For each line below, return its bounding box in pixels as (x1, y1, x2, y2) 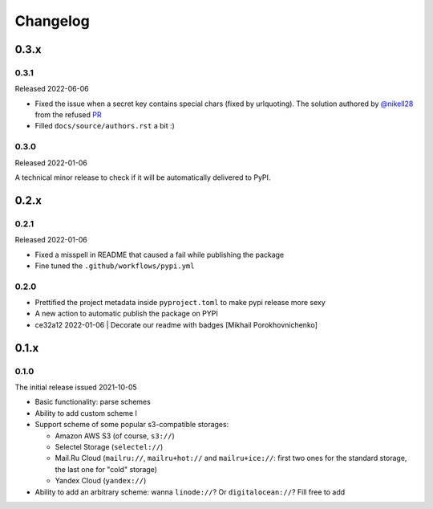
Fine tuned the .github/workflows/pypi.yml (34, 261, 195, 271)
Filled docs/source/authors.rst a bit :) (34, 121, 176, 131)
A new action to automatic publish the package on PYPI (34, 309, 218, 319)
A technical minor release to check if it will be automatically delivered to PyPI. (14, 173, 271, 182)
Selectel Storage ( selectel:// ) (55, 442, 164, 451)
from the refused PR (34, 110, 102, 120)
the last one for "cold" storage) (55, 464, 158, 474)
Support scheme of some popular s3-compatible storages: (34, 420, 229, 430)
